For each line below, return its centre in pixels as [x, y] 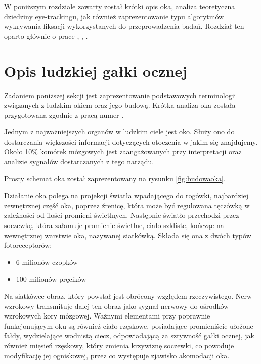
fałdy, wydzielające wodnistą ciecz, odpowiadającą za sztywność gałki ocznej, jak [129, 335]
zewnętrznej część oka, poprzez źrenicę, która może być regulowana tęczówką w [127, 205]
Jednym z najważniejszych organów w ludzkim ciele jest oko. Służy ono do [119, 132]
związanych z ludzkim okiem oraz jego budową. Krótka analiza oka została [120, 105]
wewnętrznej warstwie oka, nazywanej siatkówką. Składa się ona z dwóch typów [128, 235]
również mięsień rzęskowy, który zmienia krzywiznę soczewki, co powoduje [119, 345]
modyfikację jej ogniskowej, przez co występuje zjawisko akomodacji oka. [117, 355]
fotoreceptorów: [28, 245]
